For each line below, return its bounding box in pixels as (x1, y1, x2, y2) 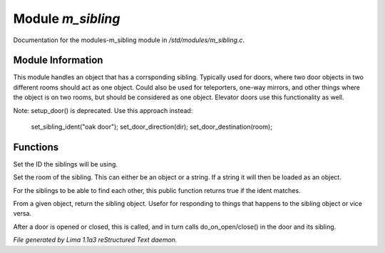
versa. (13, 209, 32, 218)
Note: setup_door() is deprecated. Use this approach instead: (13, 106, 193, 114)
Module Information (13, 54, 103, 66)
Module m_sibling (13, 11, 120, 26)
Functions (13, 141, 59, 153)
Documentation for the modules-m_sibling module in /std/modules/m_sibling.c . (13, 36, 245, 44)
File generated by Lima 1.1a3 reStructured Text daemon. (13, 236, 178, 244)
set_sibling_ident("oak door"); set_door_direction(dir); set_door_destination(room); (31, 122, 272, 132)
